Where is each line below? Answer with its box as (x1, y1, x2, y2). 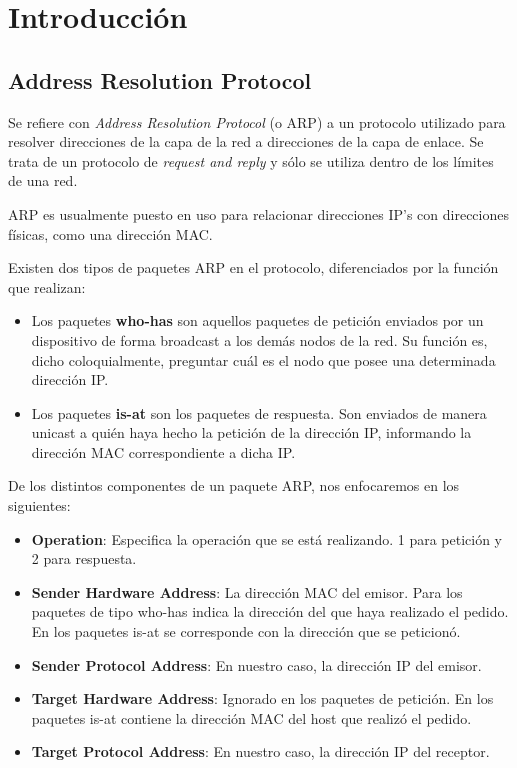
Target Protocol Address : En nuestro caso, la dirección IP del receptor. (31, 741, 490, 762)
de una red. (8, 170, 78, 191)
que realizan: (8, 276, 86, 297)
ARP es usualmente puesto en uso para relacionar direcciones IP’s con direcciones (8, 203, 509, 224)
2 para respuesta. (31, 548, 137, 569)
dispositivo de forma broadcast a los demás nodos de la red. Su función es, (31, 329, 488, 350)
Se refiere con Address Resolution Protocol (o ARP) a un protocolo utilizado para (8, 111, 506, 132)
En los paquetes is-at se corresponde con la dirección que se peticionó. (31, 621, 461, 642)
